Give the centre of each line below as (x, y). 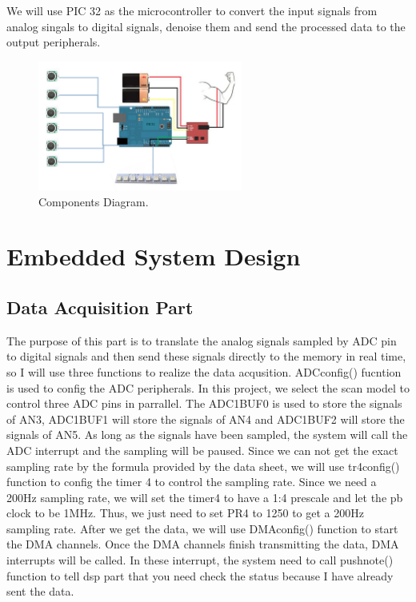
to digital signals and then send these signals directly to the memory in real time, (206, 356)
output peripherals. (54, 42)
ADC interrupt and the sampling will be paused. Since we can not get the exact (202, 450)
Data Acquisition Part (100, 307)
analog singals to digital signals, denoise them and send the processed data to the (206, 26)
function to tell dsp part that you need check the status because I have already (200, 575)
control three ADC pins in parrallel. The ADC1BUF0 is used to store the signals (204, 403)
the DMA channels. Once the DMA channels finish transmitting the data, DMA (203, 544)
